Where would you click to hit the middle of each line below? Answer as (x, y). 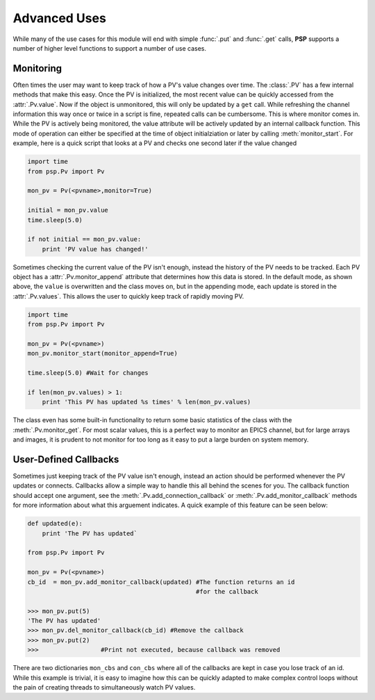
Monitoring (37, 68)
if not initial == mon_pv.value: (84, 239)
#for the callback (227, 591)
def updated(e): (55, 524)
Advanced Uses (60, 18)
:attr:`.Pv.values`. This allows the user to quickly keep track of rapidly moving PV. (128, 296)
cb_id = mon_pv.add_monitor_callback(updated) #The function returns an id (161, 582)
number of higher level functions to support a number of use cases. (110, 48)
